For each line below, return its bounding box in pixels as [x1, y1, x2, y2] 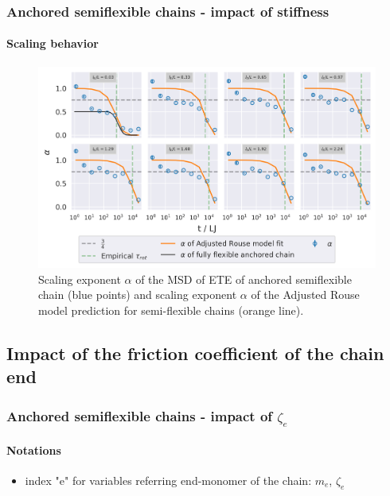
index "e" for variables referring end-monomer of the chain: [25, 471, 312, 488]
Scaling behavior [6, 35, 99, 52]
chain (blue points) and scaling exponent [38, 286, 237, 303]
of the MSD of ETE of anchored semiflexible [135, 270, 352, 287]
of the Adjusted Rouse [251, 286, 360, 303]
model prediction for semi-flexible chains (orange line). [38, 302, 304, 319]
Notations [6, 441, 61, 458]
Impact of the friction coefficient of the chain [6, 341, 384, 366]
